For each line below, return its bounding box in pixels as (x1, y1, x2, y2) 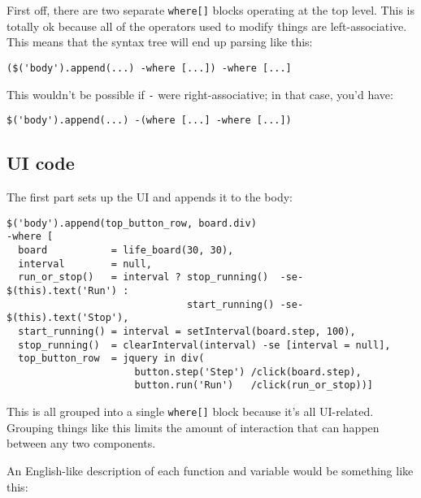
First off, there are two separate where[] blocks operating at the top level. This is (7, 2, 414, 18)
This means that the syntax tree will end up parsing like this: (7, 33, 313, 50)
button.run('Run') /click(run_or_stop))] (134, 379, 374, 392)
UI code (7, 150, 75, 175)
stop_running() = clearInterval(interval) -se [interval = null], (18, 339, 391, 351)
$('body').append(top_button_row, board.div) (7, 217, 257, 229)
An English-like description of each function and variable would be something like (7, 461, 414, 479)
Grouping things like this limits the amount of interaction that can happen (7, 418, 380, 435)
